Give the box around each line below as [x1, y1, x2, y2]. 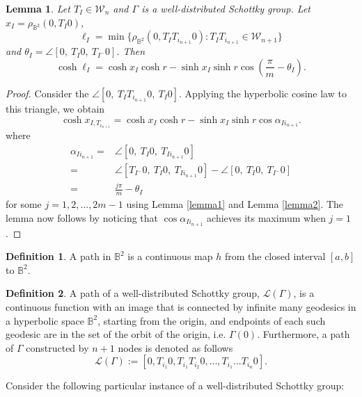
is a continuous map [127, 249, 213, 264]
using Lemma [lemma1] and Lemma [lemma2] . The [126, 197, 343, 211]
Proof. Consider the [6, 86, 89, 100]
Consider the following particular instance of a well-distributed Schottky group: [6, 378, 345, 393]
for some [6, 197, 42, 211]
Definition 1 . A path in [6, 249, 111, 264]
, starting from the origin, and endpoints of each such [97, 313, 326, 327]
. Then [116, 44, 145, 58]
